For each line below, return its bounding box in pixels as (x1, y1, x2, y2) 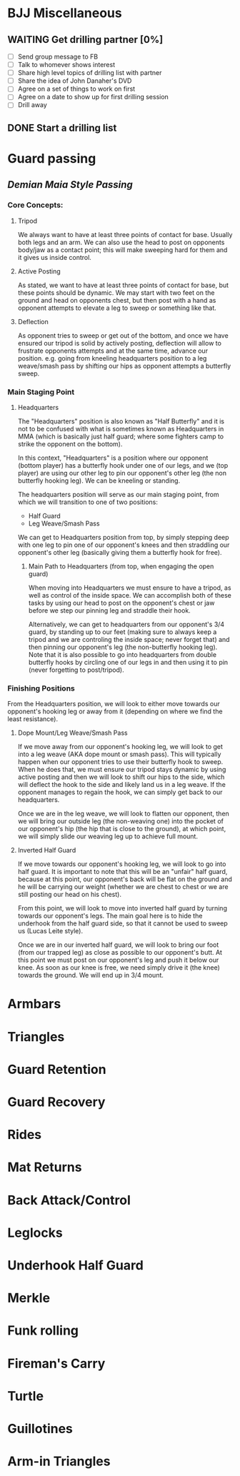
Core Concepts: (7, 200, 64, 210)
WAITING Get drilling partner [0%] (7, 34, 164, 46)
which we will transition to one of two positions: (17, 498, 159, 506)
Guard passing (7, 151, 96, 167)
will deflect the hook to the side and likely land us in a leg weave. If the (17, 780, 226, 789)
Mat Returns (7, 1159, 82, 1175)
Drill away (17, 101, 48, 109)
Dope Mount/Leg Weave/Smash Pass (17, 728, 128, 737)
